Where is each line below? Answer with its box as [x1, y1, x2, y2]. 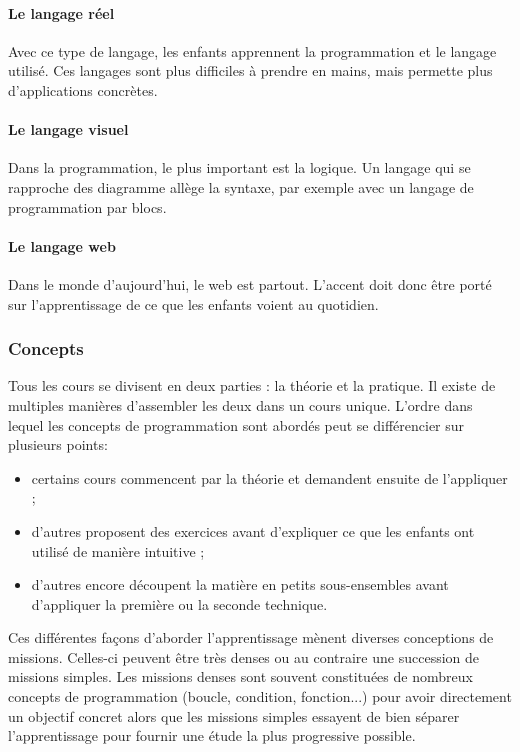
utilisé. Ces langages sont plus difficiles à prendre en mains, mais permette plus [8, 60, 493, 81]
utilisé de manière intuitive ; [31, 540, 205, 561]
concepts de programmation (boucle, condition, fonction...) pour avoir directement [8, 686, 512, 707]
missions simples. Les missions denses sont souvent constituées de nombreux [8, 666, 473, 687]
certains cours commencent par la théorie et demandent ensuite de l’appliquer [31, 467, 508, 488]
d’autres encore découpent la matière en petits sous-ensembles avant [31, 574, 449, 595]
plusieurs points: [8, 434, 108, 455]
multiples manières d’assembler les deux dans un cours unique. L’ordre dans [8, 394, 473, 415]
